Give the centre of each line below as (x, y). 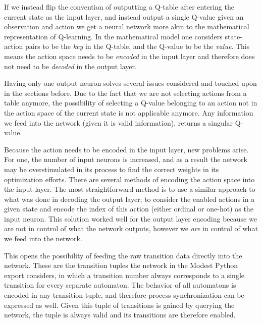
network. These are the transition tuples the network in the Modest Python (121, 265)
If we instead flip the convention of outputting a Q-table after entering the (119, 7)
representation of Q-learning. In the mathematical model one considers (113, 36)
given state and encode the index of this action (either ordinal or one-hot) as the (129, 209)
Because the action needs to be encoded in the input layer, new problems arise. (126, 149)
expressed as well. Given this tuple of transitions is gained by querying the (119, 305)
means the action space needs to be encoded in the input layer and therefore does (129, 56)
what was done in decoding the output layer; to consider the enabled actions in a (129, 199)
